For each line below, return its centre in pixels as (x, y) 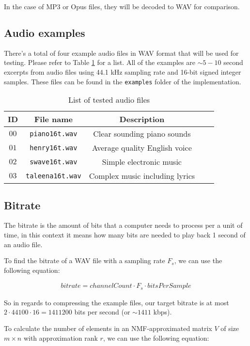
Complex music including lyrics (142, 176)
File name (54, 119)
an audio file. (23, 244)
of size (230, 328)
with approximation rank (61, 338)
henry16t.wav (54, 148)
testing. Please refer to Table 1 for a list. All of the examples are (100, 62)
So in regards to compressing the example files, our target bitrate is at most (117, 302)
